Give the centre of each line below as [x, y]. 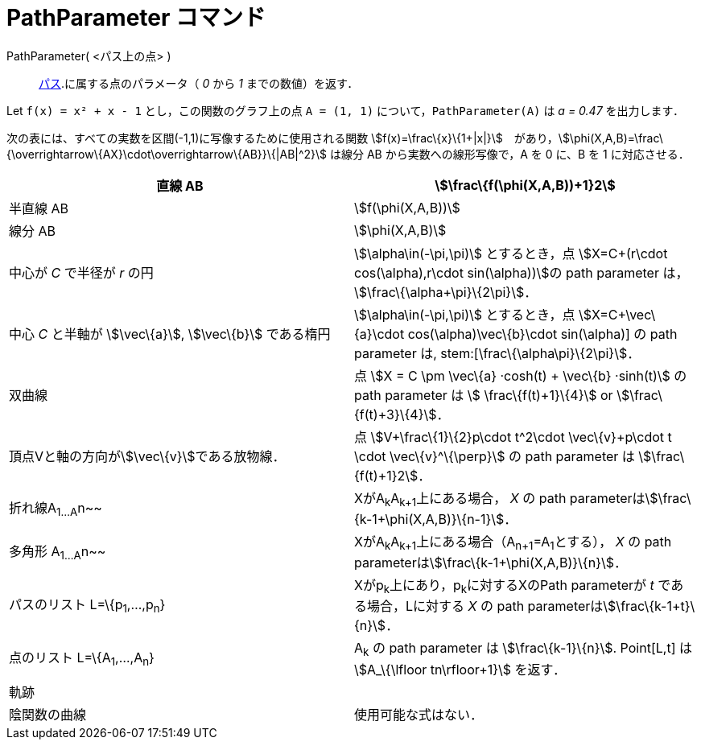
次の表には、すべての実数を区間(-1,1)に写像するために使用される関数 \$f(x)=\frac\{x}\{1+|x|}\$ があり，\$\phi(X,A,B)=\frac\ [335, 138]
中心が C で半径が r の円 [81, 272]
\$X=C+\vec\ [617, 314]
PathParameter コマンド [136, 18]
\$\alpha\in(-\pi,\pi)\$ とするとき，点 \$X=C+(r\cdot [511, 253]
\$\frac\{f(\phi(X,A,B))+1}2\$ [525, 185]
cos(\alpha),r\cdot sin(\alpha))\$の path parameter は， [522, 272]
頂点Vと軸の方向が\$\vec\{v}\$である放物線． [147, 456]
